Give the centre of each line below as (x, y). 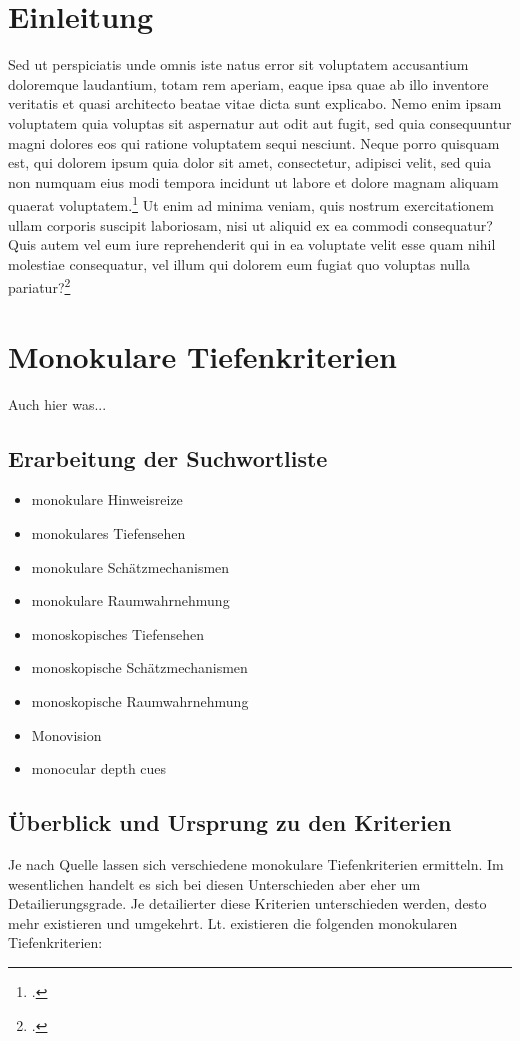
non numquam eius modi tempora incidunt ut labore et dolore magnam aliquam (253, 181)
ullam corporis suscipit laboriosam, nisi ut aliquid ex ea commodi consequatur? (250, 224)
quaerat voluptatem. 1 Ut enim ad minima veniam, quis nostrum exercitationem (251, 203)
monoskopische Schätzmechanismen (139, 667)
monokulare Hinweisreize (107, 499)
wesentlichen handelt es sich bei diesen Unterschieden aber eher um (214, 883)
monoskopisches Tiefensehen (117, 633)
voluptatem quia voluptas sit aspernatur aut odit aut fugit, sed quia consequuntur (260, 122)
